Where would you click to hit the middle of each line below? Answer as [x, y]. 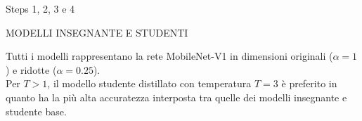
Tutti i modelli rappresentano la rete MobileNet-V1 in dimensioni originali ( [169, 56]
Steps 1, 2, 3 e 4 [40, 8]
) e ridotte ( [31, 69]
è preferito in [309, 83]
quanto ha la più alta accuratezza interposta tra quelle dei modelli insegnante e [176, 97]
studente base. [36, 111]
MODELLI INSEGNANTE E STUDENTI [97, 32]
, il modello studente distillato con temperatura [149, 83]
